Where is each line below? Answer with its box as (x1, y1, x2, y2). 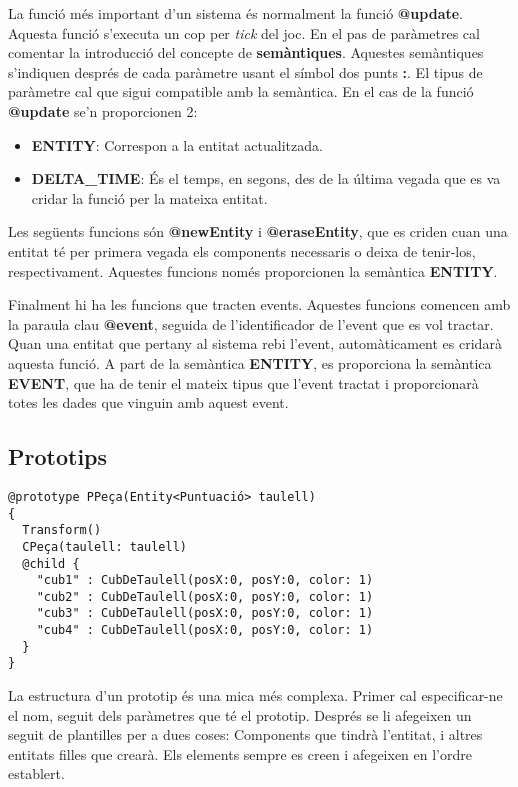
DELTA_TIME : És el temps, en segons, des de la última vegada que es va (31, 168, 501, 189)
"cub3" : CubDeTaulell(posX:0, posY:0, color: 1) (36, 606, 374, 621)
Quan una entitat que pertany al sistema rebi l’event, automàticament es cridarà (8, 333, 502, 354)
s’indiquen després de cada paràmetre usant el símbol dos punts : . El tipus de (8, 61, 483, 82)
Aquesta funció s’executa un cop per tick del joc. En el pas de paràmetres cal (8, 22, 480, 43)
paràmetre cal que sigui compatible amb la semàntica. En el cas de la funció (8, 81, 474, 102)
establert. (8, 763, 65, 784)
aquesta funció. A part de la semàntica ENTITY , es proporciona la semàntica (8, 352, 492, 373)
